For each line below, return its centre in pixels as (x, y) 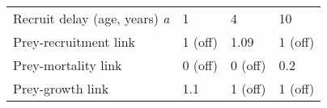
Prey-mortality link (68, 65)
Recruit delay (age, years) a (91, 18)
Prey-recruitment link (74, 42)
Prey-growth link (61, 88)
